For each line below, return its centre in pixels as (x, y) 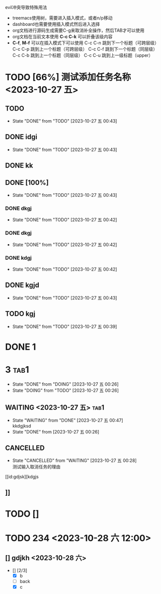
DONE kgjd (22, 285)
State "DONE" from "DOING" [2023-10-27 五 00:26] (65, 384)
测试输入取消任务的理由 (36, 467)
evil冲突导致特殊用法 (26, 7)
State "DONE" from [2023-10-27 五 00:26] (56, 432)
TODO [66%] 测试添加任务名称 (68, 77)
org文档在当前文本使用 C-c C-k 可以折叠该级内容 (62, 37)
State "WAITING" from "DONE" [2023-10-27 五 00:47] (68, 421)
